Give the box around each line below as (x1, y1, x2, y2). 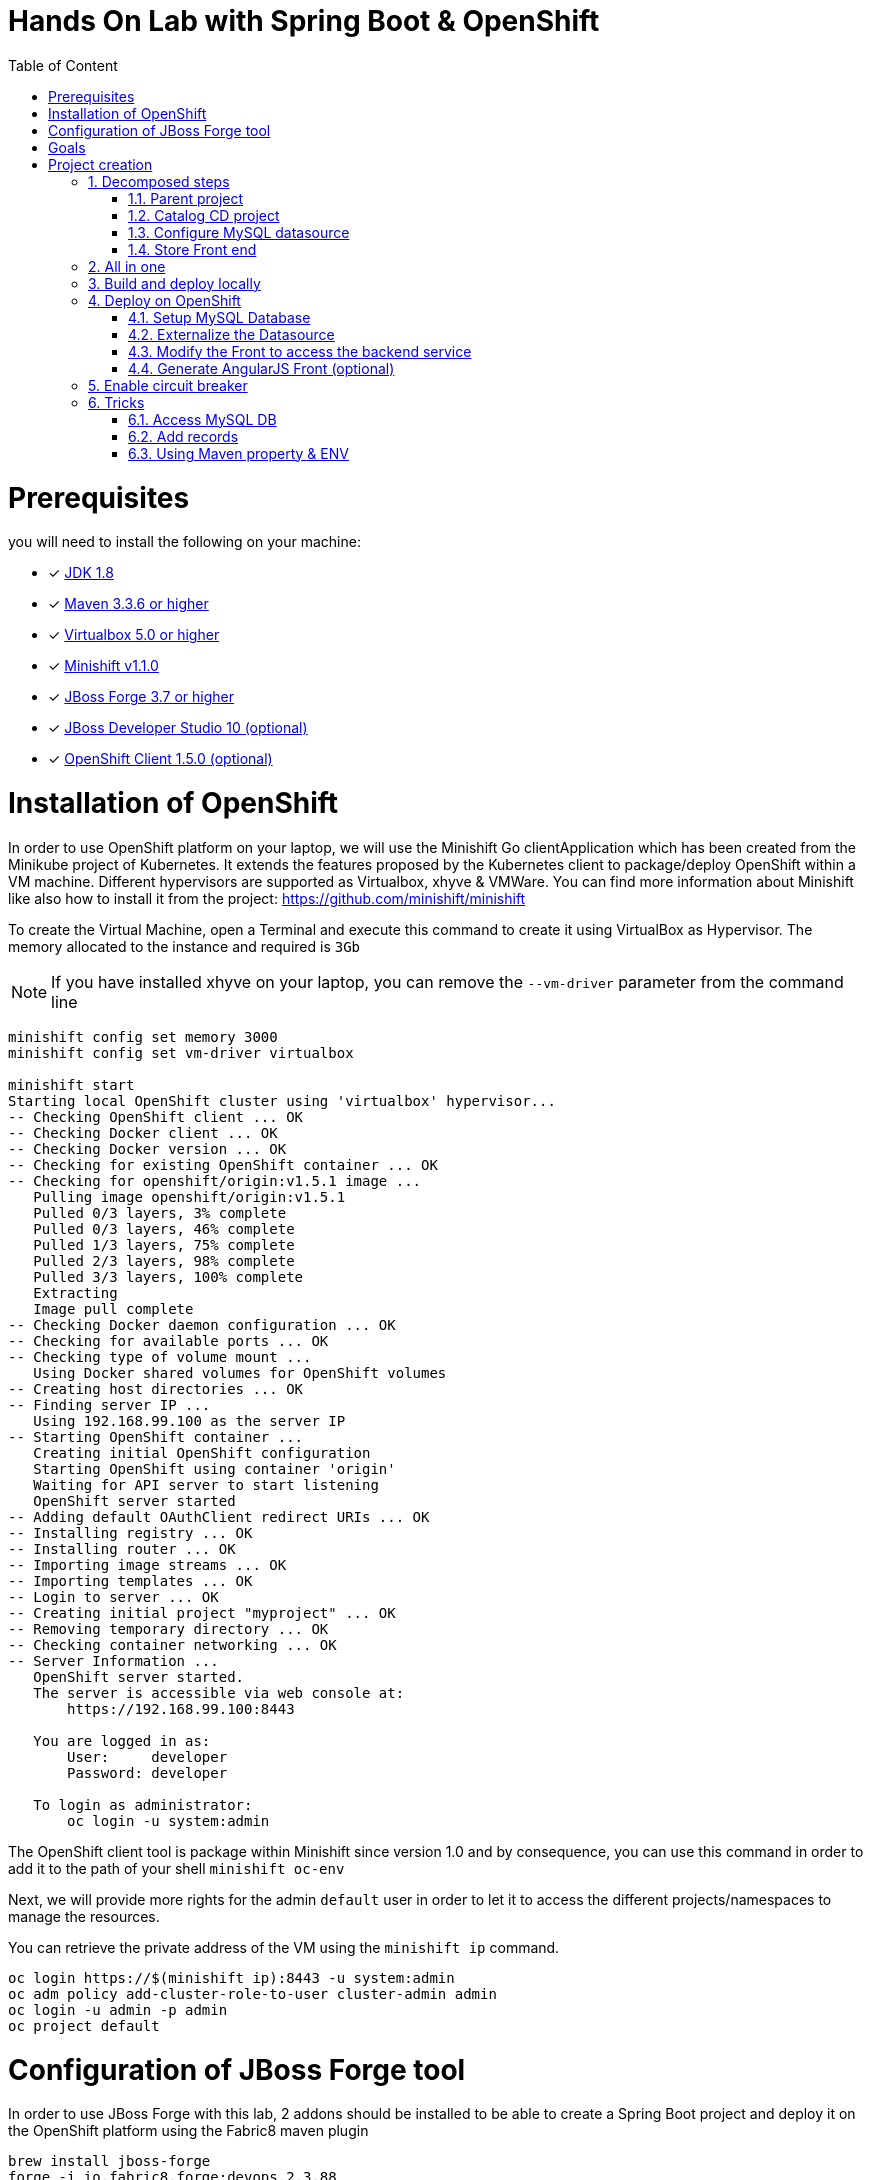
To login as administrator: (33, 1796, 253, 1813)
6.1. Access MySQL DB (128, 410, 277, 428)
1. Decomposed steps (88, 172, 230, 190)
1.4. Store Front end (128, 240, 257, 258)
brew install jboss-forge (8, 2153, 211, 2170)
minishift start (8, 1076, 135, 1093)
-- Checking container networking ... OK (8, 1636, 337, 1653)
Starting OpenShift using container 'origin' (33, 1460, 396, 1477)
